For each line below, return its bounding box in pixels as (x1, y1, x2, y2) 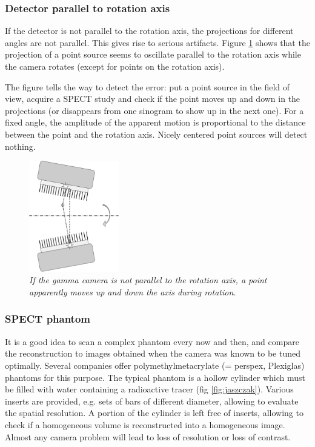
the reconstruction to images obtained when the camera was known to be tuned (5, 347, 300, 360)
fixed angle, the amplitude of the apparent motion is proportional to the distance (5, 116, 306, 129)
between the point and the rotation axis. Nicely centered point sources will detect (5, 127, 308, 140)
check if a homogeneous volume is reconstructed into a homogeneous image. (5, 418, 285, 431)
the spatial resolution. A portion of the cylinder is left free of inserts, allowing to (5, 406, 303, 419)
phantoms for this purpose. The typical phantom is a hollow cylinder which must (5, 371, 305, 383)
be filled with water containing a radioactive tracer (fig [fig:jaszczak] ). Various (5, 383, 294, 395)
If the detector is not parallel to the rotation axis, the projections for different (5, 24, 294, 37)
